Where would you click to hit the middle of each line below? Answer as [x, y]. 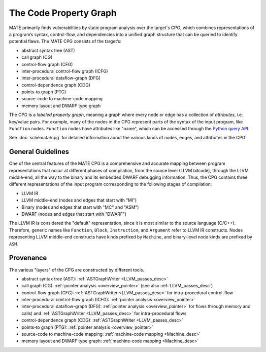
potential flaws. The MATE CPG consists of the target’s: [65, 41]
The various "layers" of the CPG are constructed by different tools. [77, 270]
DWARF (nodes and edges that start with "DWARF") [74, 214]
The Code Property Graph [63, 13]
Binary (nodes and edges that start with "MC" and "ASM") [80, 207]
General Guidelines [39, 152]
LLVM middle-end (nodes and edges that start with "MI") [79, 200]
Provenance [28, 258]
